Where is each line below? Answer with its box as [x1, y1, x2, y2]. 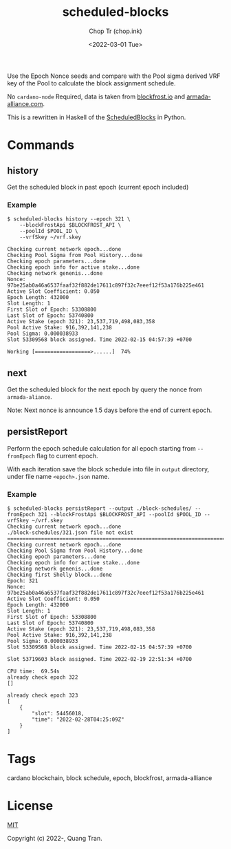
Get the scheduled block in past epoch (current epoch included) [7, 183, 189, 191]
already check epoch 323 [7, 692, 78, 699]
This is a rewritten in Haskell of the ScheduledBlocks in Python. [7, 113, 186, 121]
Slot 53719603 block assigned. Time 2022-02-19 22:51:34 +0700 [7, 656, 192, 663]
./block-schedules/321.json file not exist [7, 529, 134, 536]
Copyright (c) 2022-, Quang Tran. [7, 835, 102, 843]
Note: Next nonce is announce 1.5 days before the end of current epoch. [7, 406, 212, 414]
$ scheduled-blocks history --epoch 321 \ [7, 216, 131, 223]
